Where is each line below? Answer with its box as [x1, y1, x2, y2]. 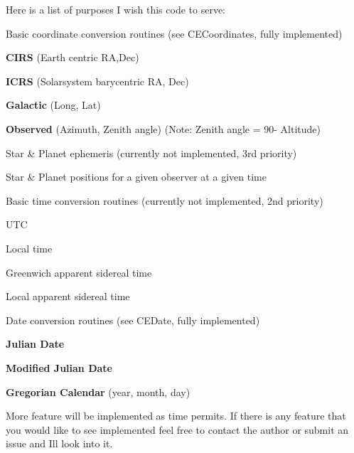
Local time [6, 240, 53, 255]
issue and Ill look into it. [6, 436, 113, 451]
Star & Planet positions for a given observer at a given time [6, 169, 267, 184]
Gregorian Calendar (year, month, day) [6, 384, 191, 399]
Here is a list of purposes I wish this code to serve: [6, 2, 225, 16]
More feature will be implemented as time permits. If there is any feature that [6, 408, 346, 423]
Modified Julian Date [6, 360, 112, 375]
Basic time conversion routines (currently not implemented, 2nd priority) [6, 193, 323, 208]
